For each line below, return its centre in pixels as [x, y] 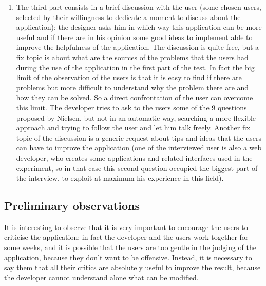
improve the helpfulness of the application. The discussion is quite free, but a [138, 47]
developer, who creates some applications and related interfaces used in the [134, 157]
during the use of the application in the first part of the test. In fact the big [135, 67]
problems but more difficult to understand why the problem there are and [132, 87]
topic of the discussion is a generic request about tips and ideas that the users [139, 137]
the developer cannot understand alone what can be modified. [101, 277]
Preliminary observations [72, 206]
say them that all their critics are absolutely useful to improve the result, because [132, 267]
